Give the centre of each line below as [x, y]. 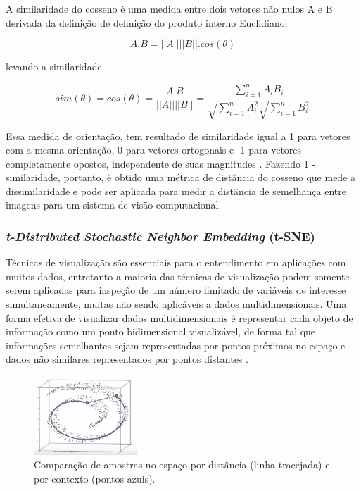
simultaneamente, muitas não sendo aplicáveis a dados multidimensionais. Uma [176, 304]
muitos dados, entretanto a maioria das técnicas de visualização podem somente [178, 276]
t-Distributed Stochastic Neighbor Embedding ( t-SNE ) [160, 236]
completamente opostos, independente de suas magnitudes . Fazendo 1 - [161, 163]
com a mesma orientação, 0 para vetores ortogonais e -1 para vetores [154, 150]
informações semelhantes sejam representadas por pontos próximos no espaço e [176, 345]
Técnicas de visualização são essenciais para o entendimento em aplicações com [176, 262]
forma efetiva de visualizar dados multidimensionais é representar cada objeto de [179, 317]
